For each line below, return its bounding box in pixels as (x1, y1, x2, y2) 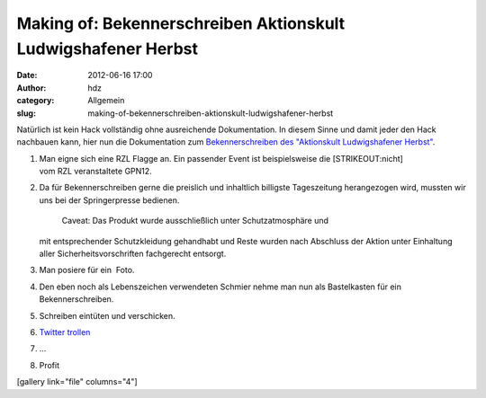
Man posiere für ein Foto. (39, 265, 135, 276)
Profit (39, 359, 60, 370)
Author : (16, 82, 47, 93)
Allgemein (87, 95, 125, 106)
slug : (16, 108, 36, 119)
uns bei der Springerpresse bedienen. (39, 194, 180, 206)
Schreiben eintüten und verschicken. (39, 310, 175, 321)
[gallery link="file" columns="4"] (16, 376, 139, 387)
